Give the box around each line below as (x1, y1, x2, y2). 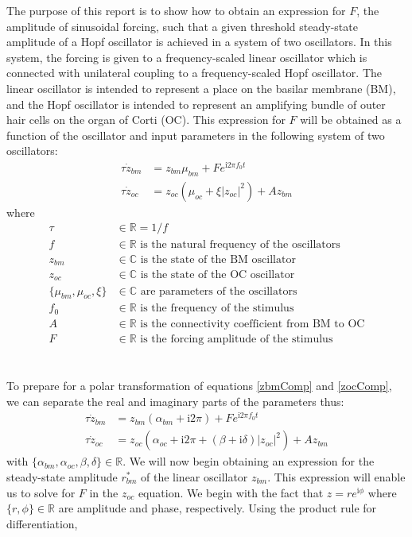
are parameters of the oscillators (140, 285, 297, 297)
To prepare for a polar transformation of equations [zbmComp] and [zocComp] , (6, 377, 392, 394)
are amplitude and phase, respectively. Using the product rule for (58, 500, 377, 516)
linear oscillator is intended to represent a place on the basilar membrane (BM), (6, 79, 396, 96)
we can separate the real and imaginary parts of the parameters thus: (6, 392, 344, 409)
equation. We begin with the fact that (138, 484, 324, 500)
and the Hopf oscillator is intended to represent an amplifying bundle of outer (6, 95, 386, 112)
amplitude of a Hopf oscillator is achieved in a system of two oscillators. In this (6, 33, 392, 50)
